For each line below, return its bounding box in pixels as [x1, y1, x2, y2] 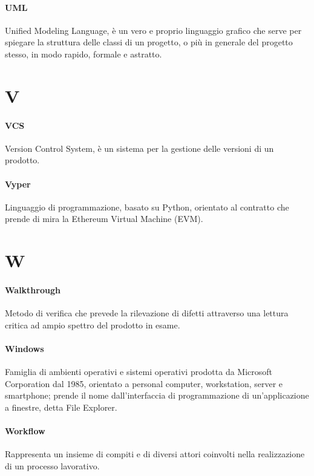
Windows [5, 342, 44, 354]
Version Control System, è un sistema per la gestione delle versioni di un [5, 142, 274, 154]
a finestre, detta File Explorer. [5, 400, 117, 413]
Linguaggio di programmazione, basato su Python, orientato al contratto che [5, 200, 289, 213]
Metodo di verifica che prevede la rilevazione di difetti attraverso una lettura [5, 307, 289, 319]
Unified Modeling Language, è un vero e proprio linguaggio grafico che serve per [5, 24, 302, 36]
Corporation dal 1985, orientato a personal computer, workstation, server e [5, 377, 283, 390]
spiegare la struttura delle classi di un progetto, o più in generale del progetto [5, 36, 293, 48]
